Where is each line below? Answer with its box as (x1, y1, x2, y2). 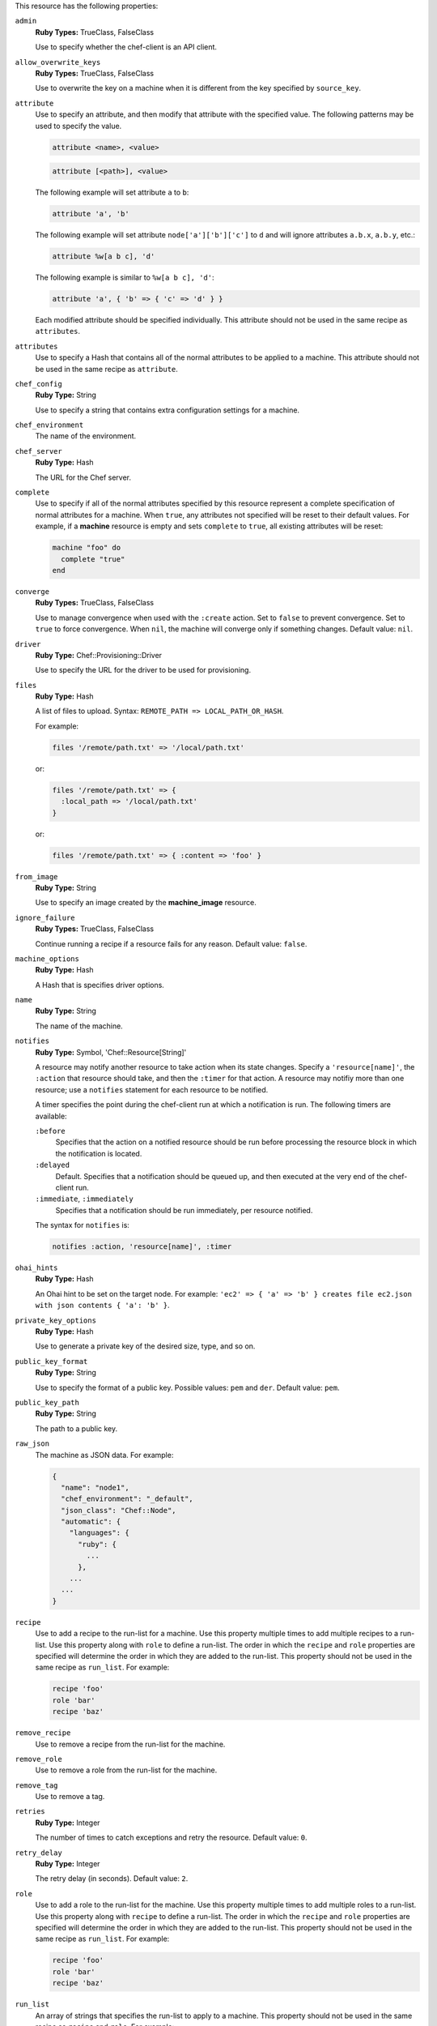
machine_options (15, 954, 80, 964)
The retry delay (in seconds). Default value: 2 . (35, 1874, 189, 1883)
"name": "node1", (61, 1483, 129, 1492)
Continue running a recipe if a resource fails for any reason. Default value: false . (35, 938, 308, 948)
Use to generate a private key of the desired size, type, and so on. (35, 1341, 256, 1351)
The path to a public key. (35, 1423, 118, 1434)
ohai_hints (15, 1263, 58, 1272)
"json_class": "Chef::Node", (61, 1506, 177, 1515)
